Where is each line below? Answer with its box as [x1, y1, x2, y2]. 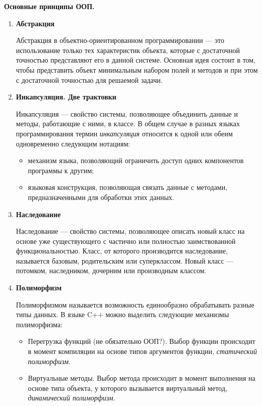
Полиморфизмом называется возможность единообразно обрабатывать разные [16, 299, 254, 310]
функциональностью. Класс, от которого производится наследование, [16, 245, 228, 256]
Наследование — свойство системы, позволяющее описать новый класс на [16, 226, 245, 236]
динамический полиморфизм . [28, 392, 115, 403]
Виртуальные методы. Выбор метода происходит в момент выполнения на [28, 373, 255, 383]
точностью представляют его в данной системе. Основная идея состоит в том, [16, 55, 256, 65]
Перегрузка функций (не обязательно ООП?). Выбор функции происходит [28, 336, 255, 346]
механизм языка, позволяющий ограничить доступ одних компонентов [28, 155, 244, 166]
